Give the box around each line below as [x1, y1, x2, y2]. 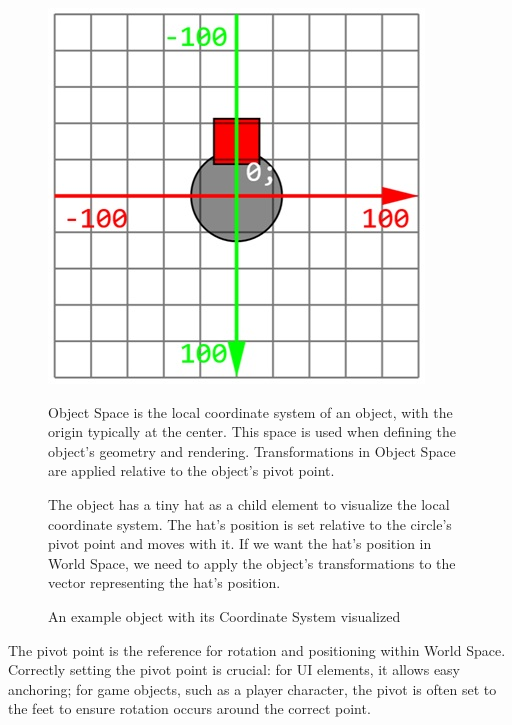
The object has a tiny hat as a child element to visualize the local [48, 493, 450, 514]
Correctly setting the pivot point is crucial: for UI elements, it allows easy [8, 659, 461, 680]
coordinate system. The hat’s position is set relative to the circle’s [48, 513, 452, 534]
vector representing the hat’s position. [48, 572, 281, 593]
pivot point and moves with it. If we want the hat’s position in [48, 533, 432, 554]
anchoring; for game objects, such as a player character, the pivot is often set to [8, 678, 497, 699]
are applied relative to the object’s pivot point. [48, 460, 335, 481]
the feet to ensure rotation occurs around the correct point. [8, 698, 371, 719]
